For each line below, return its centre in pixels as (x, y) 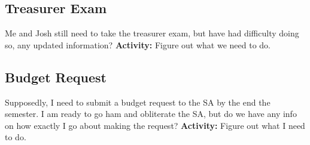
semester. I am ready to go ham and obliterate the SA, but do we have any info (151, 114)
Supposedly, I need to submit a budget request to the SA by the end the (138, 102)
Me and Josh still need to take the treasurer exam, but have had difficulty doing (152, 33)
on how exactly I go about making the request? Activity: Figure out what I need (155, 125)
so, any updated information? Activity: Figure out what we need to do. (138, 44)
